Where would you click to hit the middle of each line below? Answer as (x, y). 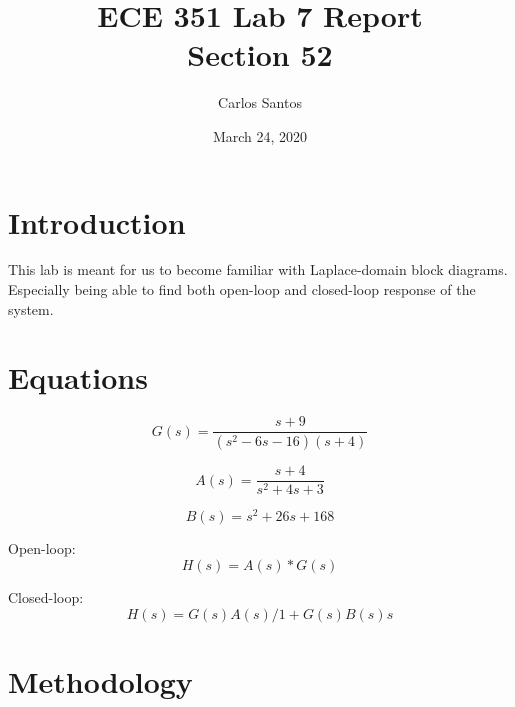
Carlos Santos (260, 102)
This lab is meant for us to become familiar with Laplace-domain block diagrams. (258, 269)
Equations (78, 377)
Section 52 (260, 54)
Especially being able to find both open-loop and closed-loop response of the (242, 289)
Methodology (100, 680)
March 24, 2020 (260, 135)
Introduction (97, 221)
